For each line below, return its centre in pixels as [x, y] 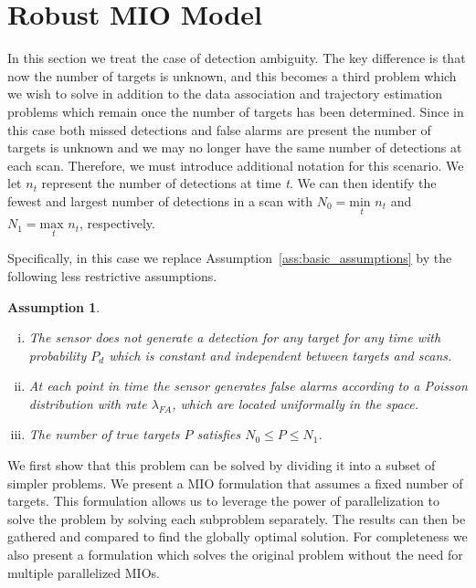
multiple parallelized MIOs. [84, 572]
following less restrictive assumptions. [112, 275]
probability [58, 355]
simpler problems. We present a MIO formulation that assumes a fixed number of [235, 483]
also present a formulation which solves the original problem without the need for [235, 555]
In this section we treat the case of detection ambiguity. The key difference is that [237, 58]
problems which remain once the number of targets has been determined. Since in [236, 111]
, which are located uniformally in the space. [296, 403]
